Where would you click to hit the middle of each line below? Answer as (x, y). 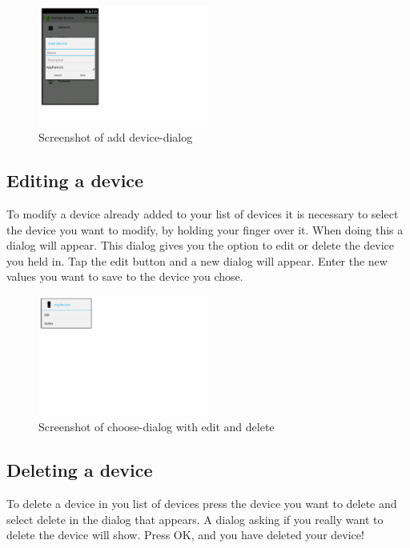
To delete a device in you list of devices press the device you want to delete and (202, 504)
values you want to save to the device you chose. (125, 276)
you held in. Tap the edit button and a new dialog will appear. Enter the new (197, 260)
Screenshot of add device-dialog (116, 137)
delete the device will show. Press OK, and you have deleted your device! (185, 535)
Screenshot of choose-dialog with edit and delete (157, 427)
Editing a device (75, 180)
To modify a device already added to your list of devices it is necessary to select (203, 214)
